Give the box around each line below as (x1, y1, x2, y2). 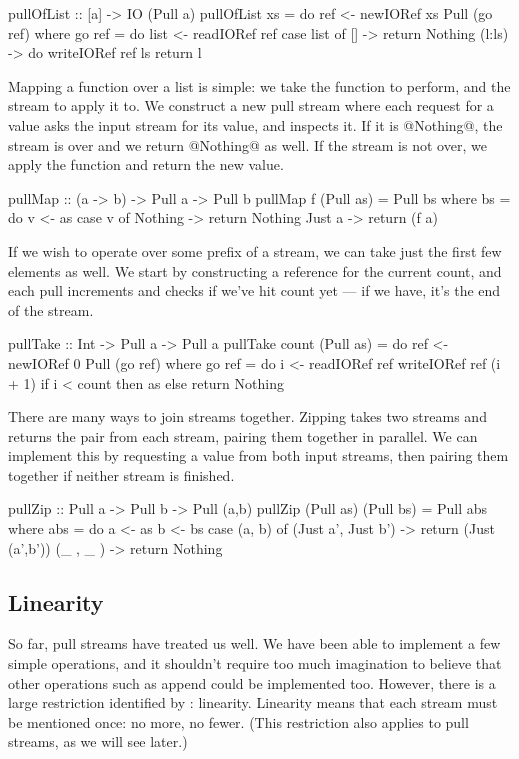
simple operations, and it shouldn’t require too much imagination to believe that (8, 653, 502, 674)
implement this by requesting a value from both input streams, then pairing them (8, 445, 509, 466)
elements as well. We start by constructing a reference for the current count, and (8, 260, 502, 281)
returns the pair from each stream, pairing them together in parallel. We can (8, 425, 478, 446)
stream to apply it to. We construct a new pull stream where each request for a (8, 95, 494, 116)
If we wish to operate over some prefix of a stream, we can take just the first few (8, 240, 502, 261)
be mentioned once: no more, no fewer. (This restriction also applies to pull (8, 711, 469, 732)
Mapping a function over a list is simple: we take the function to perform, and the (8, 75, 511, 96)
